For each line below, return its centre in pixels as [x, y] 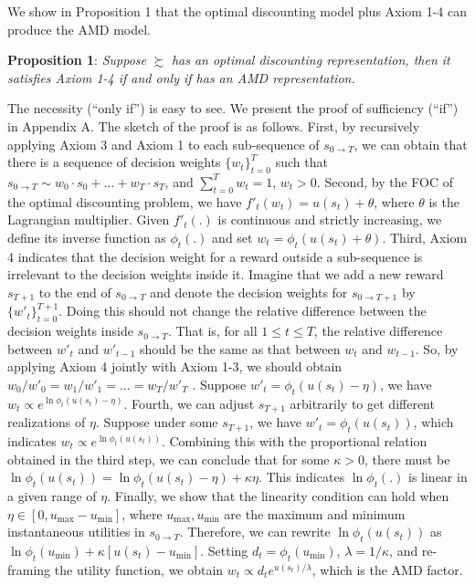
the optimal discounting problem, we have [125, 201]
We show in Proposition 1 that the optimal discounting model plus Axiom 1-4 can [237, 11]
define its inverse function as [87, 237]
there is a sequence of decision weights [114, 162]
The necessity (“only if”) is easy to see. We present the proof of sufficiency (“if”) [233, 108]
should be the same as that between [240, 348]
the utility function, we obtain [139, 569]
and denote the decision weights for [249, 292]
